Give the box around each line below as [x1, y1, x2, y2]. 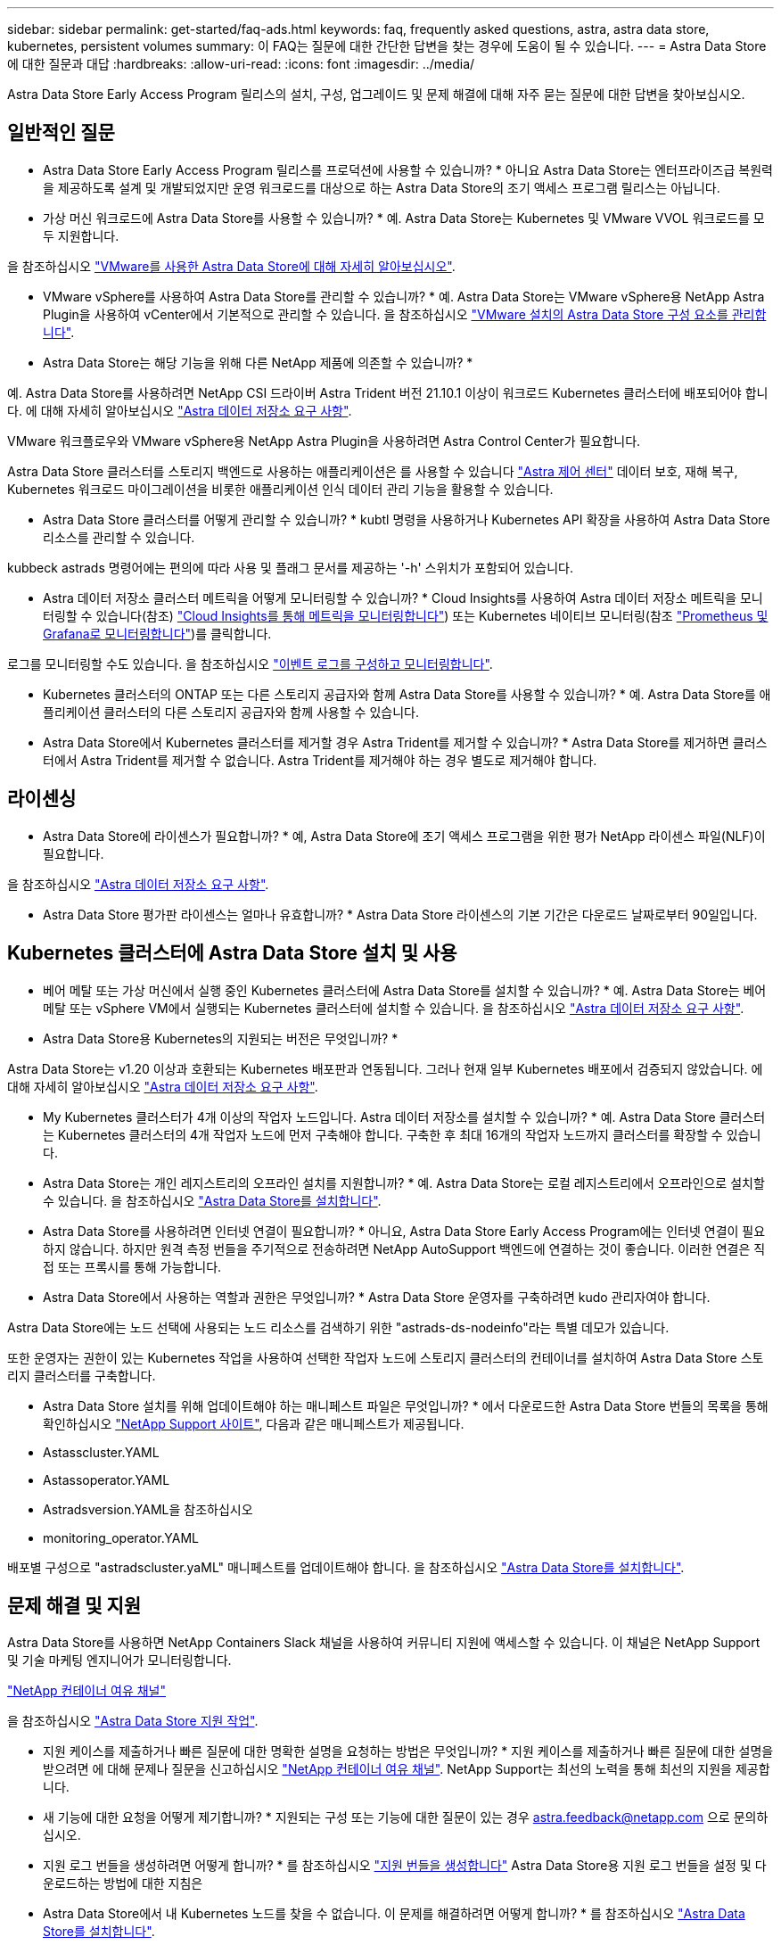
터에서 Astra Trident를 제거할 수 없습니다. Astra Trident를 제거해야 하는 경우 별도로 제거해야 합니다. [43, 752, 597, 768]
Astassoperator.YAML [43, 1471, 170, 1488]
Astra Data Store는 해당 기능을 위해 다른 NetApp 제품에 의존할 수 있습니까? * [43, 354, 473, 370]
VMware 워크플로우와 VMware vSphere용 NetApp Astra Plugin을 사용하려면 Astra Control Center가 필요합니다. [7, 433, 641, 449]
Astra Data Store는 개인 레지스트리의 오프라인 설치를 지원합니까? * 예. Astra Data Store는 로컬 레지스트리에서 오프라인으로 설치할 [43, 1174, 765, 1191]
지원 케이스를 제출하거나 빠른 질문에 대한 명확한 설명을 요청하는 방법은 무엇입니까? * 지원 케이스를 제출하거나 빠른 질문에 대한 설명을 [43, 1743, 774, 1760]
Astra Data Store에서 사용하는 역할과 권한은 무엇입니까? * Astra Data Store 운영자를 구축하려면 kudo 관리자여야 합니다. [43, 1289, 711, 1305]
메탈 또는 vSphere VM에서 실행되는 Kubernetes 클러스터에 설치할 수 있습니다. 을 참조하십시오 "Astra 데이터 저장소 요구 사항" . [43, 1000, 744, 1016]
